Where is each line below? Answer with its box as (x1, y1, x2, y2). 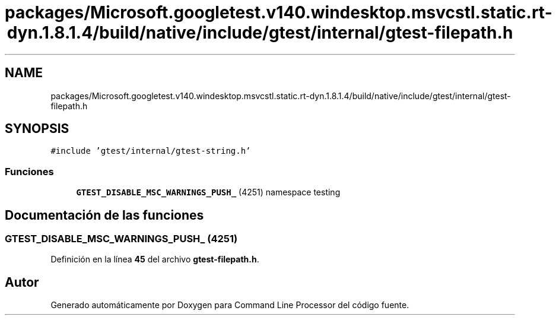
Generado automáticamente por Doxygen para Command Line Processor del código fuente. (50, 300, 409, 311)
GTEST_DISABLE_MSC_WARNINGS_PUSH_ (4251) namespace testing (76, 187, 341, 198)
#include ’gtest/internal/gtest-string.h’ (50, 146, 251, 156)
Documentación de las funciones (5, 207, 204, 223)
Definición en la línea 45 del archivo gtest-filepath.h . (50, 254, 259, 265)
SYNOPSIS (5, 121, 69, 137)
